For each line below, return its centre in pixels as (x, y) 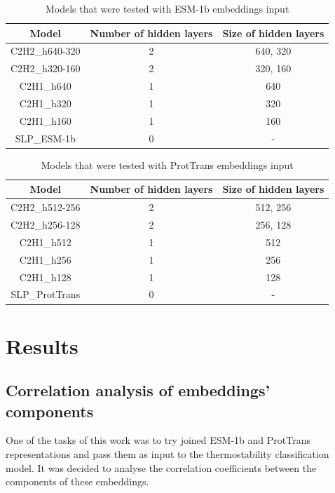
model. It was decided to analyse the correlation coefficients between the (161, 467)
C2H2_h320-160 (46, 68)
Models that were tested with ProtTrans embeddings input (167, 164)
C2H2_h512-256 (46, 207)
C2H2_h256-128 (46, 225)
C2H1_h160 (45, 120)
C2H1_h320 (45, 103)
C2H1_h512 (45, 242)
